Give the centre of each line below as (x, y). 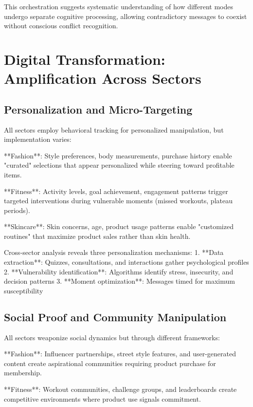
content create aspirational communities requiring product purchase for (110, 363)
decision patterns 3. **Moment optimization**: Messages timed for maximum (119, 281)
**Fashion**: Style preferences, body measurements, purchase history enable (118, 155)
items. (13, 174)
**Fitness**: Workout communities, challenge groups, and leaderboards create (120, 389)
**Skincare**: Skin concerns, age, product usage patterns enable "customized (119, 226)
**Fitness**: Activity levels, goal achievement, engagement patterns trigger (116, 191)
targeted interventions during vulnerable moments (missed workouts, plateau (118, 201)
